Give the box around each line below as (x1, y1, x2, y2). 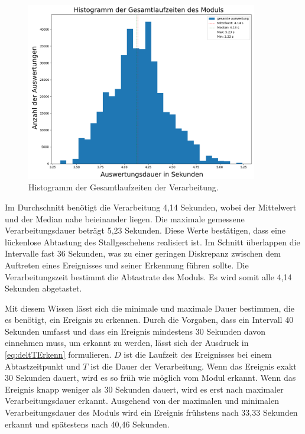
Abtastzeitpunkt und (5, 359, 80, 372)
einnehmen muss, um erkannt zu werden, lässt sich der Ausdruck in (5, 336, 249, 349)
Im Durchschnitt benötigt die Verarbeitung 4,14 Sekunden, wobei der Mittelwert (5, 200, 297, 213)
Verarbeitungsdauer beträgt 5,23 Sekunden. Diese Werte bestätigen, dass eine (5, 224, 285, 237)
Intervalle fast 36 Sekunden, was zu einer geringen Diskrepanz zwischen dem (5, 247, 281, 260)
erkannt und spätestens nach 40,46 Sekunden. (5, 417, 170, 430)
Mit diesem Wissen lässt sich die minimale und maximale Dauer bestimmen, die (5, 302, 294, 314)
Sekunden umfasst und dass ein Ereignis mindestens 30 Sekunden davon (5, 325, 266, 337)
